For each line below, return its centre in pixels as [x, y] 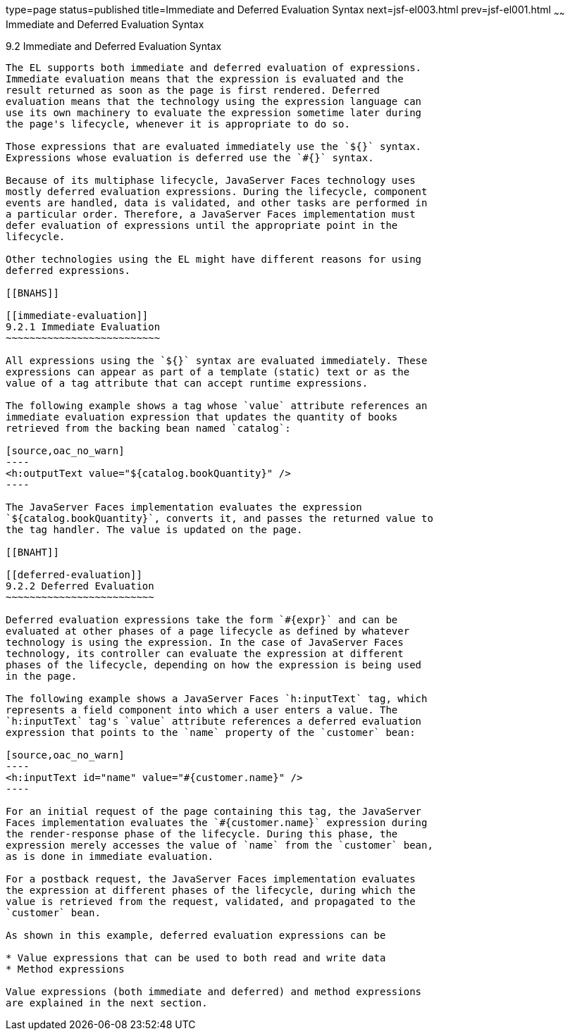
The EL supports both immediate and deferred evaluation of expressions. [214, 67]
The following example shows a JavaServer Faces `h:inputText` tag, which [217, 698]
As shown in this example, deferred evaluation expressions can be [196, 935]
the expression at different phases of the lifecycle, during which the [211, 890]
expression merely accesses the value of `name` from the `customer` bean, [219, 845]
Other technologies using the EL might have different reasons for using [214, 259]
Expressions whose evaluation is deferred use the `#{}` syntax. [190, 157]
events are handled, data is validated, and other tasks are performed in [217, 202]
